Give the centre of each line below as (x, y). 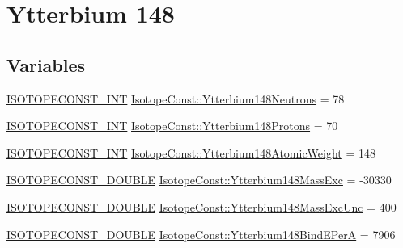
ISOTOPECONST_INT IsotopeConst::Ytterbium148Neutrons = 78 (176, 98)
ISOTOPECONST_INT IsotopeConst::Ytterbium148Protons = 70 (172, 126)
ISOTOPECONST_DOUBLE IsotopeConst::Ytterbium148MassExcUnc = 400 (201, 206)
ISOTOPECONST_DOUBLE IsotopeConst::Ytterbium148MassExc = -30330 (199, 180)
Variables (46, 64)
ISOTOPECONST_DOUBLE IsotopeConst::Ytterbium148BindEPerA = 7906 (201, 234)
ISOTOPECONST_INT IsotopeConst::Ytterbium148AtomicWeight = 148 (191, 152)
